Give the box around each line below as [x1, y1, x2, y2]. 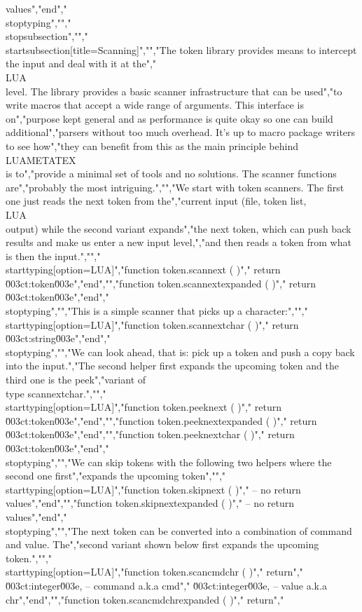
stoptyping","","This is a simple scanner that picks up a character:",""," [6, 304, 308, 318]
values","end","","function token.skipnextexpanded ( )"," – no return [6, 496, 295, 510]
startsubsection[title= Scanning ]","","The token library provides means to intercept [6, 42, 357, 57]
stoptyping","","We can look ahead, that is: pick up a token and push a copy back [6, 344, 355, 359]
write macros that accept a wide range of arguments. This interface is [6, 97, 304, 112]
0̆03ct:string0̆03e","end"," [6, 331, 111, 346]
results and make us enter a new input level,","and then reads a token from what [6, 235, 351, 250]
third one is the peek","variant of [6, 372, 146, 387]
